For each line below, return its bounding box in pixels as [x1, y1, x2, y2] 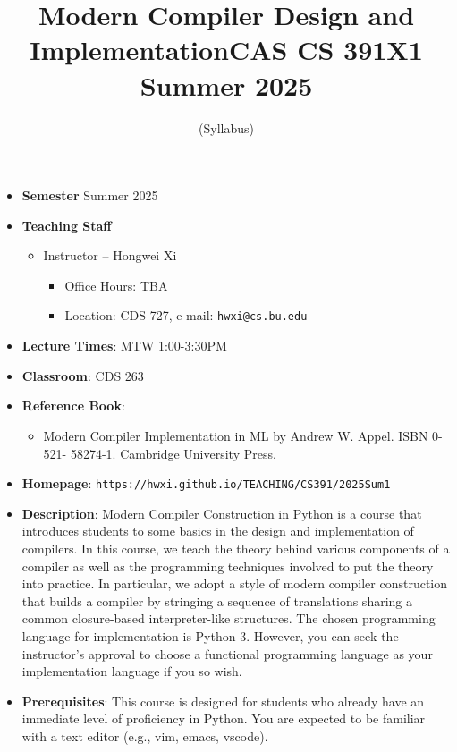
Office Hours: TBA [64, 275, 168, 294]
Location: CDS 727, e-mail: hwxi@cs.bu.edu [64, 306, 308, 325]
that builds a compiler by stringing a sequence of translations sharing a [21, 591, 412, 610]
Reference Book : [21, 396, 125, 415]
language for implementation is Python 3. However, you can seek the [21, 626, 399, 645]
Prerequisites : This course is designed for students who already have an [21, 691, 425, 710]
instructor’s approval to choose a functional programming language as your [21, 644, 433, 663]
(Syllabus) [199, 118, 254, 137]
